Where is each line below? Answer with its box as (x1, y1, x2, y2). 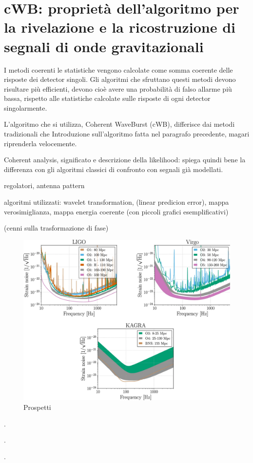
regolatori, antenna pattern (4, 180, 85, 191)
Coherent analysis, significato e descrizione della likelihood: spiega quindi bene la (4, 154, 246, 165)
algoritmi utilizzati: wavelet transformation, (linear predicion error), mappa (4, 197, 229, 207)
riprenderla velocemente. (4, 138, 77, 148)
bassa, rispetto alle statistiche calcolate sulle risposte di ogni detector (4, 93, 211, 103)
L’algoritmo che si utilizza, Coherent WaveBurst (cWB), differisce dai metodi (4, 119, 235, 129)
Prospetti (23, 402, 51, 412)
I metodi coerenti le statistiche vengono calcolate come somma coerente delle (4, 64, 233, 75)
